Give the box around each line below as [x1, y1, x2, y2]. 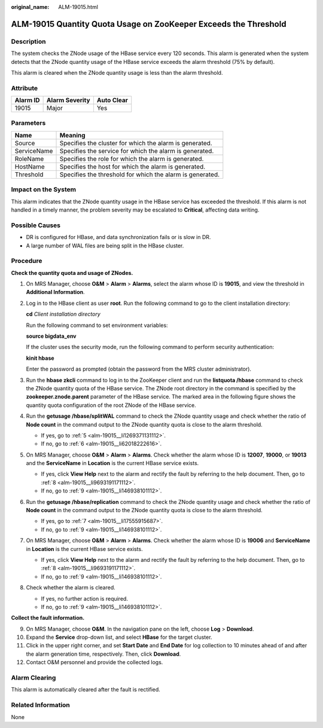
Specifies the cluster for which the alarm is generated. [59, 139, 212, 147]
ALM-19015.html [58, 4, 99, 10]
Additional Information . [26, 289, 85, 296]
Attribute [11, 84, 38, 92]
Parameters [11, 119, 46, 127]
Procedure [11, 257, 42, 265]
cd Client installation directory [26, 311, 101, 318]
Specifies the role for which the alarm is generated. [59, 154, 204, 163]
